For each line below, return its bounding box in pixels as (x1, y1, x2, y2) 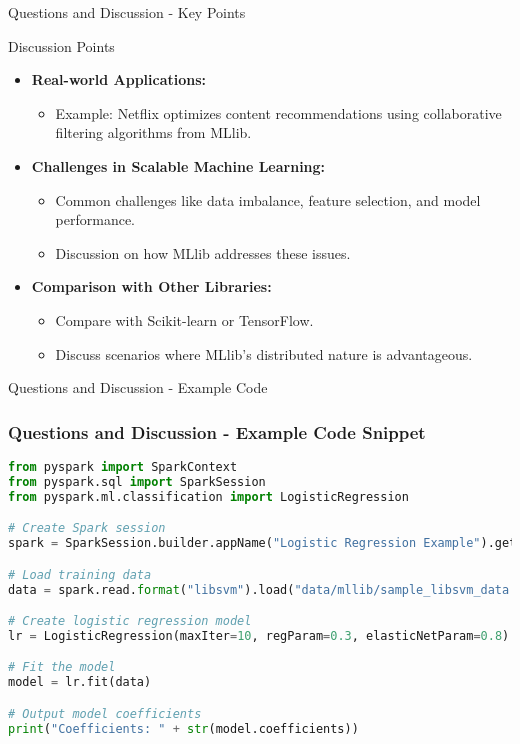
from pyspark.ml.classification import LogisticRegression (8, 489, 409, 504)
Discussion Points (8, 35, 115, 56)
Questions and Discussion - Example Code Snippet (8, 419, 426, 444)
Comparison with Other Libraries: (31, 276, 272, 297)
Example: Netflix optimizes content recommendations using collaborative (55, 102, 502, 123)
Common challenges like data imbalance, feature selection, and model (55, 189, 481, 210)
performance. (55, 209, 136, 230)
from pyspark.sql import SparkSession (8, 474, 266, 489)
